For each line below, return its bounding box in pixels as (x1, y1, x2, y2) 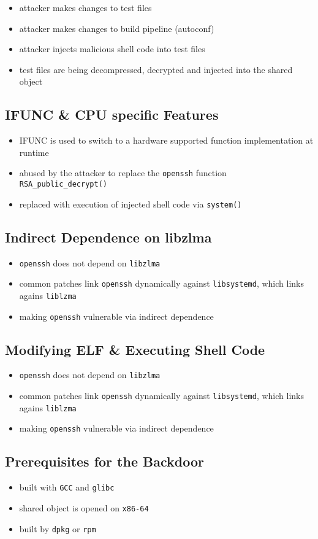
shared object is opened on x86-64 (19, 501, 149, 514)
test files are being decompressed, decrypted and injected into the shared (19, 63, 293, 76)
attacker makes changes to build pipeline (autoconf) (19, 21, 214, 34)
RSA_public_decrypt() (19, 180, 107, 189)
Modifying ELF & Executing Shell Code (5, 339, 265, 359)
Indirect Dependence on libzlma (5, 227, 212, 246)
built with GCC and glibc (19, 481, 115, 494)
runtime (19, 145, 49, 158)
